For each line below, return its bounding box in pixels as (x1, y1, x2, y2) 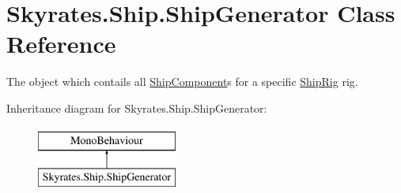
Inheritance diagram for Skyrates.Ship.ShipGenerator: (6, 99, 267, 116)
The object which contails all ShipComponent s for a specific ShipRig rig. (6, 73, 358, 90)
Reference (6, 28, 116, 60)
